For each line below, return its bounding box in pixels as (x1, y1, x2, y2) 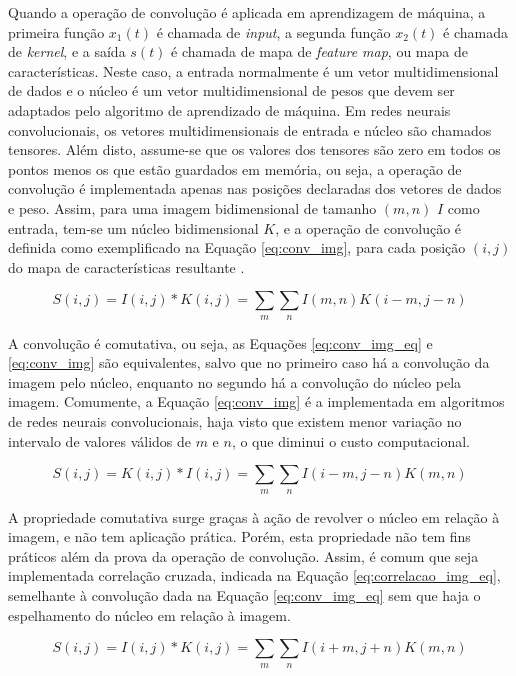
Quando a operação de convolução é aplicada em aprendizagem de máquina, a (8, 2, 486, 22)
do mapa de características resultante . (8, 256, 245, 277)
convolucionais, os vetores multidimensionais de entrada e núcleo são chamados (8, 119, 492, 140)
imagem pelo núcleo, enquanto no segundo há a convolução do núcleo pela (8, 371, 462, 392)
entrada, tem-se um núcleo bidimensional (8, 217, 259, 238)
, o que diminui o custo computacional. (231, 430, 470, 451)
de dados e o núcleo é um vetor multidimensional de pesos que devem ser (8, 80, 455, 101)
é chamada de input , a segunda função (156, 21, 391, 42)
